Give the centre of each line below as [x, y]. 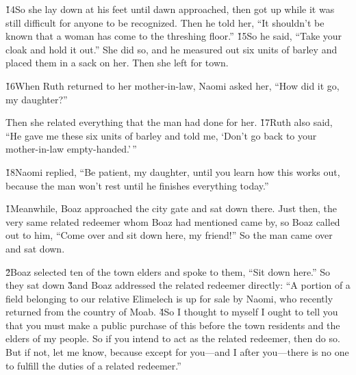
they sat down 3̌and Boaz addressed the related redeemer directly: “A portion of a [178, 285]
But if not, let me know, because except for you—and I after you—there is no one [177, 352]
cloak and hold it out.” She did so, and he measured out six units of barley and [171, 49]
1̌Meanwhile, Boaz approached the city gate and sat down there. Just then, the [171, 208]
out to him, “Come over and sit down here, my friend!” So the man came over [169, 235]
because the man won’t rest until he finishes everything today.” [137, 185]
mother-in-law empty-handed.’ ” [71, 149]
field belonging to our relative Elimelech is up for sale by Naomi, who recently [169, 298]
